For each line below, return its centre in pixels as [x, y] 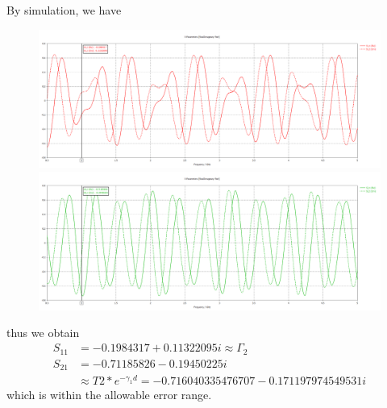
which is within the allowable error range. [109, 395]
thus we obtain [43, 333]
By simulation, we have [64, 10]
